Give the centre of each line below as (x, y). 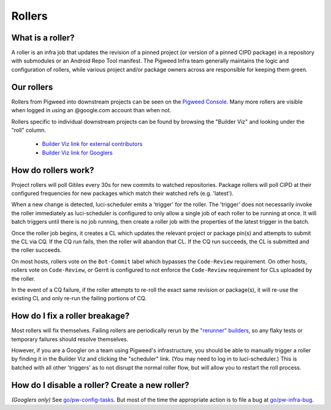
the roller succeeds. (36, 250)
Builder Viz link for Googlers (77, 153)
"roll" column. (29, 130)
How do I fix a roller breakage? (70, 316)
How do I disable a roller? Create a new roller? (100, 385)
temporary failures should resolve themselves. (70, 339)
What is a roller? (43, 38)
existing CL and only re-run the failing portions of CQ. (79, 298)
